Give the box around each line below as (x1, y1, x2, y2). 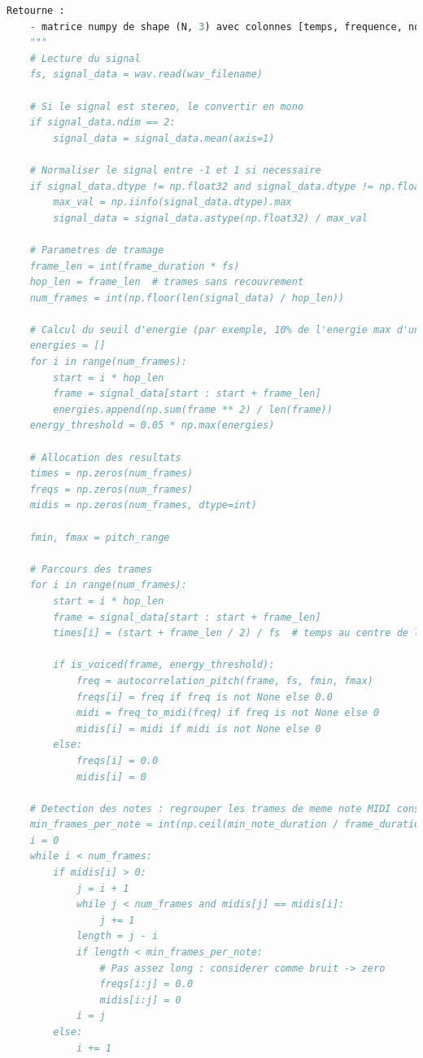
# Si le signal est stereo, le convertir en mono (29, 100, 304, 112)
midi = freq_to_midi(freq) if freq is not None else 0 (76, 707, 380, 719)
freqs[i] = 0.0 (76, 754, 159, 766)
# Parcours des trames (29, 563, 152, 575)
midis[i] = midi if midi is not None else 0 (76, 722, 321, 735)
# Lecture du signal (29, 52, 141, 64)
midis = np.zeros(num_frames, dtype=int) (29, 499, 257, 511)
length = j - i (76, 930, 159, 942)
